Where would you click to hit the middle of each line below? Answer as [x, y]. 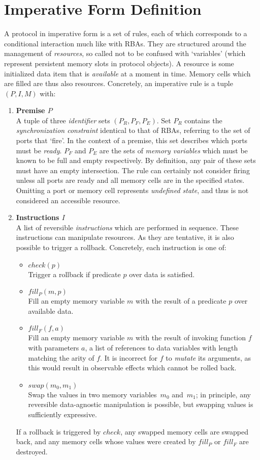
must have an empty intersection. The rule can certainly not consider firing [133, 170]
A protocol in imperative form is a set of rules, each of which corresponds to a [126, 33]
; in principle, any [223, 394]
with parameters [54, 347]
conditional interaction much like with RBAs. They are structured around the [125, 43]
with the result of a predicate [181, 301]
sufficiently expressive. [62, 414]
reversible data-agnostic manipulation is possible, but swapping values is [141, 404]
